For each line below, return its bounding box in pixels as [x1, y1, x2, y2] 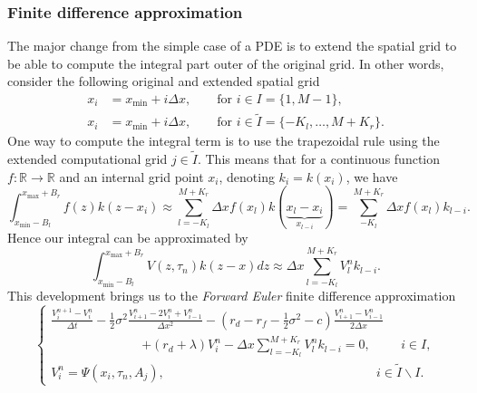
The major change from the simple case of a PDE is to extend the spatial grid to [7, 36, 457, 55]
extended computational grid [7, 149, 168, 168]
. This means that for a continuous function [197, 149, 441, 168]
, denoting [219, 167, 275, 186]
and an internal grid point [59, 167, 204, 186]
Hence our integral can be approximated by [7, 228, 248, 247]
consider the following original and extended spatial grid [7, 72, 320, 91]
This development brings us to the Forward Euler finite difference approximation [7, 285, 456, 304]
